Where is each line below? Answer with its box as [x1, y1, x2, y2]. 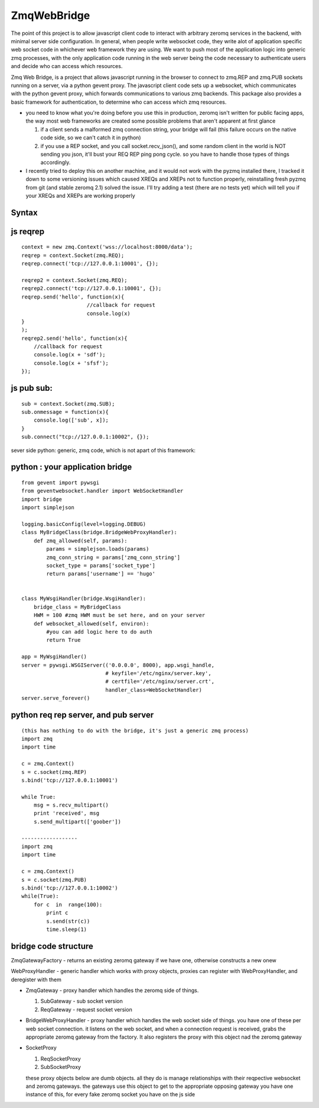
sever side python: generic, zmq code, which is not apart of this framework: [11, 447, 196, 454]
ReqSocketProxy [40, 1055, 81, 1062]
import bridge [21, 496, 62, 503]
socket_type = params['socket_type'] [46, 562, 156, 569]
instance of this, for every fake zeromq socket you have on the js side [25, 1091, 196, 1098]
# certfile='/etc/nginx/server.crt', [105, 678, 215, 685]
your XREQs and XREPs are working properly [25, 192, 135, 199]
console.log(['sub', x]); [33, 417, 109, 423]
